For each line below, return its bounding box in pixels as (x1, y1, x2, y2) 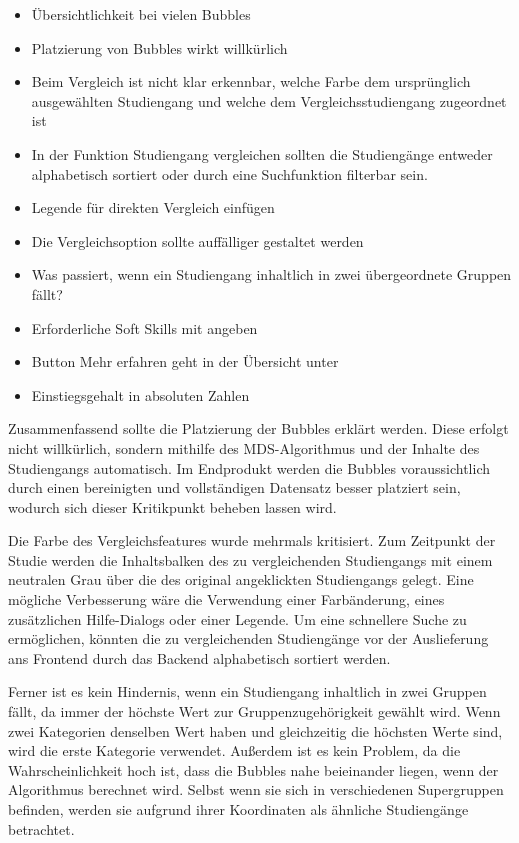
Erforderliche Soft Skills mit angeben (31, 317, 258, 338)
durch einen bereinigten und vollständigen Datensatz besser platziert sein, (8, 477, 461, 498)
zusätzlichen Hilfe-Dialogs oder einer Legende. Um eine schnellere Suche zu (8, 608, 467, 629)
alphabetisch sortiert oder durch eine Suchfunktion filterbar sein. (31, 163, 428, 184)
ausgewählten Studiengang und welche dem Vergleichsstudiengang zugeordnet (31, 90, 507, 111)
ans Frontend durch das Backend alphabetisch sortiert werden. (8, 647, 391, 668)
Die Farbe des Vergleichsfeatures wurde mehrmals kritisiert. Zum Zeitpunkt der (8, 530, 496, 551)
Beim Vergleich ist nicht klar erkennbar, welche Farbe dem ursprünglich (31, 71, 471, 92)
